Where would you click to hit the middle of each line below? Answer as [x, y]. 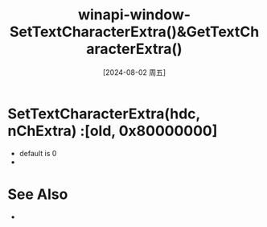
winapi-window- [134, 15]
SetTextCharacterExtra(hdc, [104, 113]
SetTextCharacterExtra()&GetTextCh [134, 32]
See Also [38, 194]
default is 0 [38, 153]
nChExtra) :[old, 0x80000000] [113, 131]
